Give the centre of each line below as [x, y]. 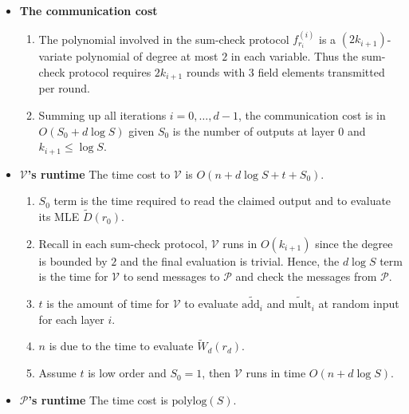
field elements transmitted [321, 71]
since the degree [354, 243]
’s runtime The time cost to [99, 173]
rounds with [216, 71]
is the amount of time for [108, 304]
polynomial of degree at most [147, 56]
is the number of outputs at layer [254, 130]
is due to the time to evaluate [121, 346]
